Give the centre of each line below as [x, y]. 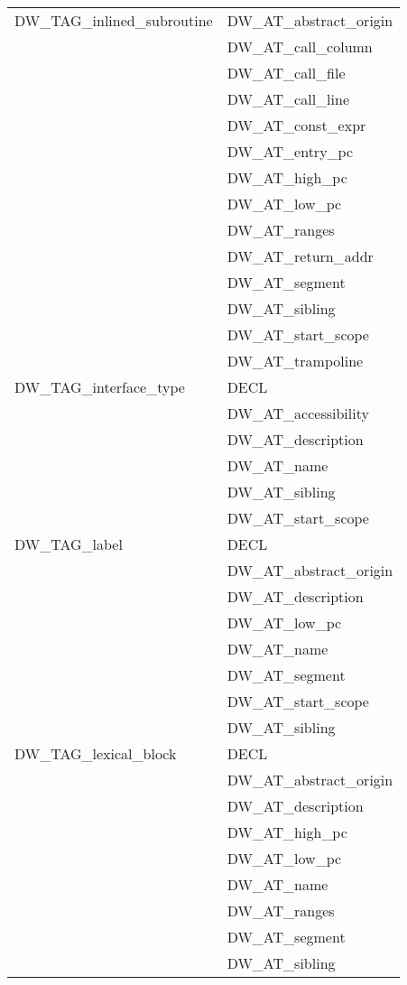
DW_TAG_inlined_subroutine [114, 20]
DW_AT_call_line [288, 99]
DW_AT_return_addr [300, 256]
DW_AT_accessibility [298, 413]
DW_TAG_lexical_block [96, 753]
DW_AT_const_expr [296, 125]
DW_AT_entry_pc [290, 151]
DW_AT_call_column [300, 46]
